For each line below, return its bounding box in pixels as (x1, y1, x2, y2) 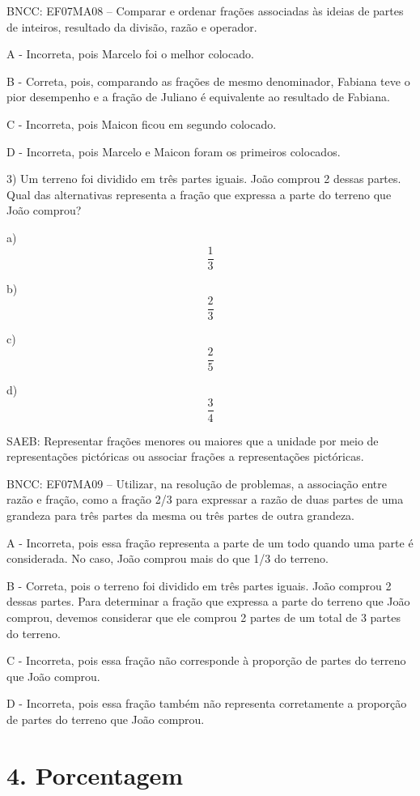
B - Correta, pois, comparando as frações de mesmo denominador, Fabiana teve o (6, 72, 410, 89)
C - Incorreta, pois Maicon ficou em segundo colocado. (6, 115, 277, 132)
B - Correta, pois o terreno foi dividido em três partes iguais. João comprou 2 (6, 577, 392, 594)
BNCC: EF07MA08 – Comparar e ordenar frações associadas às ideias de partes (6, 2, 404, 19)
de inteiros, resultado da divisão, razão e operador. (6, 18, 257, 35)
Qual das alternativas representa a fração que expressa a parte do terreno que (6, 185, 392, 202)
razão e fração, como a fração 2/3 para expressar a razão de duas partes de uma (6, 491, 404, 508)
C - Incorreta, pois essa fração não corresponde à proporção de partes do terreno (6, 652, 406, 669)
